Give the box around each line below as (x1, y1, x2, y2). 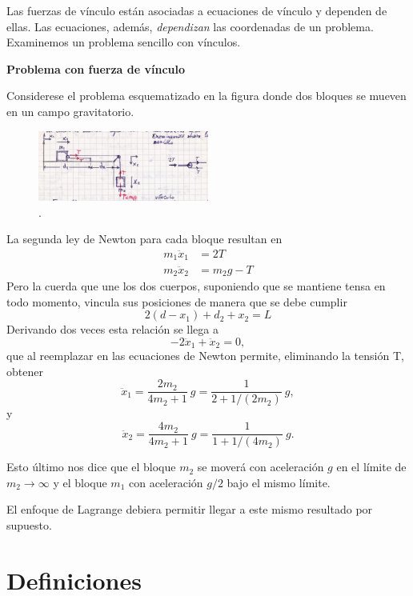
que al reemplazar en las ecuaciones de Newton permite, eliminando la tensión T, (6, 347, 404, 364)
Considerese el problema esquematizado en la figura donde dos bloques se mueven (6, 87, 407, 104)
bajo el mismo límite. (227, 474, 331, 490)
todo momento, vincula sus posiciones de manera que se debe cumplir (6, 293, 347, 310)
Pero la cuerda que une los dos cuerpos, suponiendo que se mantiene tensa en (6, 277, 386, 294)
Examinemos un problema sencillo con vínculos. (6, 34, 241, 50)
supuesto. (6, 516, 52, 533)
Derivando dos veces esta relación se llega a (6, 321, 219, 338)
